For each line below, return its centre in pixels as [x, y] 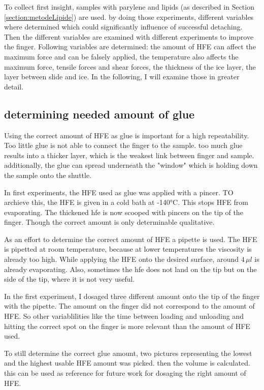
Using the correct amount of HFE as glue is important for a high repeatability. [127, 135]
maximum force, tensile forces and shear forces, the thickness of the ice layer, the [130, 66]
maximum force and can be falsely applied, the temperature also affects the [121, 56]
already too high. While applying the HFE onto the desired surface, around [121, 259]
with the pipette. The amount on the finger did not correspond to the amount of [129, 306]
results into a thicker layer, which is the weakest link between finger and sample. [129, 155]
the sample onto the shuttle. [48, 175]
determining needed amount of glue [100, 114]
